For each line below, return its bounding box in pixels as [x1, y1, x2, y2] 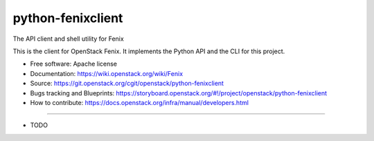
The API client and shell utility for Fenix [12, 35, 124, 43]
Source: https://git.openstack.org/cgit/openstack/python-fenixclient [30, 79, 224, 88]
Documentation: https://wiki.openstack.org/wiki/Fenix [30, 69, 184, 77]
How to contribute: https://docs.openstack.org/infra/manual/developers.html [30, 98, 249, 106]
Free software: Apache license [30, 59, 118, 68]
